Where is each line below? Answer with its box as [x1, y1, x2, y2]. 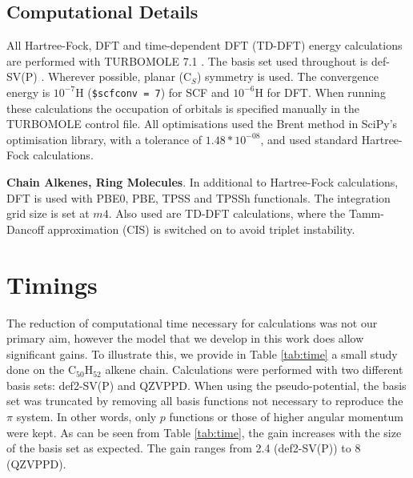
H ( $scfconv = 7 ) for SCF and [75, 83, 230, 100]
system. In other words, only [16, 408, 157, 425]
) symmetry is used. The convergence [196, 68, 379, 85]
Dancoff [6, 220, 44, 237]
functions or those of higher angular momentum [169, 408, 403, 425]
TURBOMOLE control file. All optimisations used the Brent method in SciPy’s [6, 115, 398, 132]
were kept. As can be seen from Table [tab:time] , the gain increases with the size [6, 424, 402, 440]
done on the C [6, 361, 77, 378]
